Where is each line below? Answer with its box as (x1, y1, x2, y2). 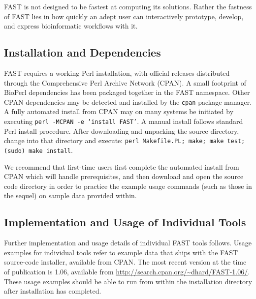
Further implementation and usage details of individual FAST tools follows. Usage (4, 238, 252, 248)
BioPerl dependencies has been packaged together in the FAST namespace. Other (4, 87, 250, 97)
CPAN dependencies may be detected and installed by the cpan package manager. (4, 96, 252, 107)
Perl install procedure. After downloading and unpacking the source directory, (4, 125, 239, 136)
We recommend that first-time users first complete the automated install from (4, 161, 239, 172)
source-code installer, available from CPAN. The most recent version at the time (4, 257, 247, 267)
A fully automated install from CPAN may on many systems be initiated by (4, 106, 234, 117)
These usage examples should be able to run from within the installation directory (4, 276, 252, 286)
